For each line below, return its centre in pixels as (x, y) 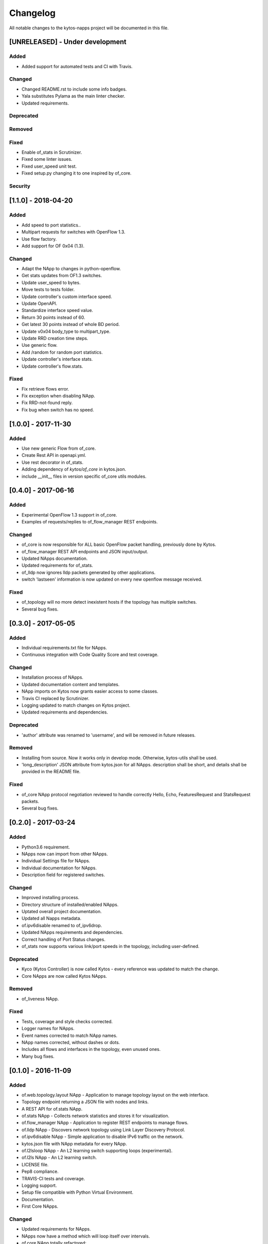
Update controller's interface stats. (57, 359)
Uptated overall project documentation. (62, 912)
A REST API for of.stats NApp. (52, 1109)
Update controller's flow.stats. (52, 366)
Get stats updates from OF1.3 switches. (62, 276)
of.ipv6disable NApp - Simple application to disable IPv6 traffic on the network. (102, 1137)
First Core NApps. (40, 1206)
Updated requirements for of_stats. (57, 565)
